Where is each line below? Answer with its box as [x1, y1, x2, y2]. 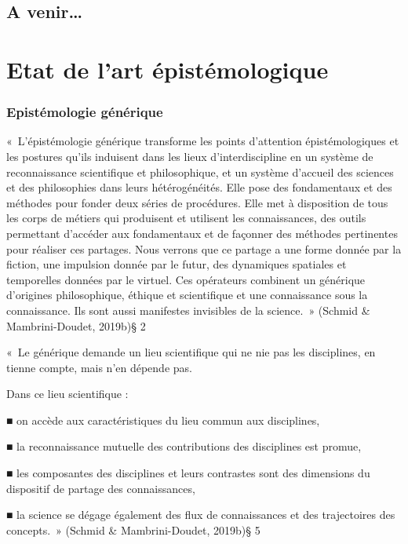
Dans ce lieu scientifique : [6, 385, 129, 402]
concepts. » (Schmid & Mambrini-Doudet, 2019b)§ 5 [6, 521, 260, 538]
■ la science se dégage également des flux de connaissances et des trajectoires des [6, 506, 395, 523]
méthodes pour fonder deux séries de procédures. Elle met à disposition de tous [6, 194, 388, 210]
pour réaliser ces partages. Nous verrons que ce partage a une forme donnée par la [6, 240, 402, 257]
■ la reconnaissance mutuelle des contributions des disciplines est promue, [6, 438, 362, 455]
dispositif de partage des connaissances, [6, 480, 195, 496]
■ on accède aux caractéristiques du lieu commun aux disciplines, [6, 411, 320, 428]
